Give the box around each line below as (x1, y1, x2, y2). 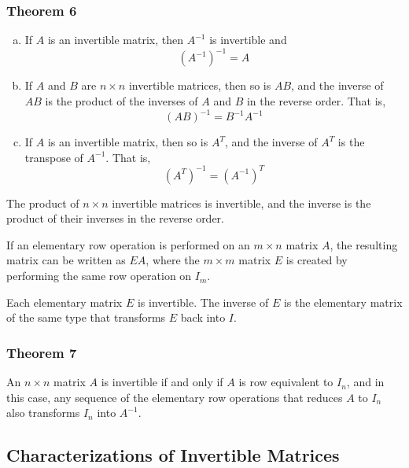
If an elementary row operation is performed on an (6, 236, 250, 252)
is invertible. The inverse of (137, 293, 269, 310)
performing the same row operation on (6, 267, 192, 284)
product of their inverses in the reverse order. (6, 210, 225, 227)
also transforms (6, 404, 80, 421)
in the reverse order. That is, (246, 92, 386, 109)
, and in (346, 374, 385, 390)
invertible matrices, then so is (128, 77, 271, 94)
